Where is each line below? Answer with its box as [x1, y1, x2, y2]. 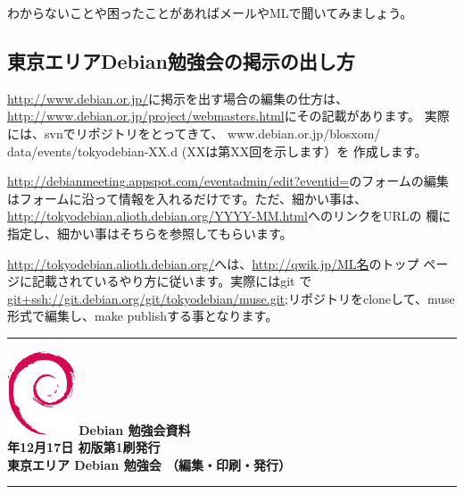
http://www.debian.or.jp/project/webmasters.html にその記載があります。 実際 [7, 106, 450, 125]
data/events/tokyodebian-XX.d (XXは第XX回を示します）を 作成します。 [7, 141, 427, 160]
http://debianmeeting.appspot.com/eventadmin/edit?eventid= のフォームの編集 [7, 172, 449, 190]
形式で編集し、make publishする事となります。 [7, 306, 278, 325]
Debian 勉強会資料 [79, 420, 191, 439]
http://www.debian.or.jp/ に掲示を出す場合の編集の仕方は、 [7, 88, 348, 107]
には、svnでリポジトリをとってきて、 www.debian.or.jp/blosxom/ [7, 123, 381, 142]
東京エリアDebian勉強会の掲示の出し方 [7, 46, 355, 74]
